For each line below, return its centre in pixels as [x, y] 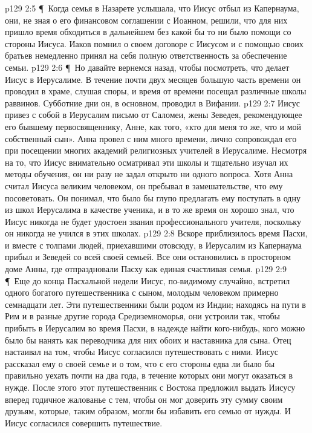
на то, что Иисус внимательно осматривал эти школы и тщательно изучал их [147, 162]
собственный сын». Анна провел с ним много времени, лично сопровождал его [151, 138]
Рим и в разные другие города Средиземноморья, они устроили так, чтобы [142, 316]
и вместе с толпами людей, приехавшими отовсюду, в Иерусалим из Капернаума [153, 245]
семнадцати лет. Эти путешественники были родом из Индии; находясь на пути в [155, 304]
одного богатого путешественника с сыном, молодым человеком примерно [142, 292]
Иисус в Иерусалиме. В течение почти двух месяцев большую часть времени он [153, 79]
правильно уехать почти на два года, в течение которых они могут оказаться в [149, 375]
